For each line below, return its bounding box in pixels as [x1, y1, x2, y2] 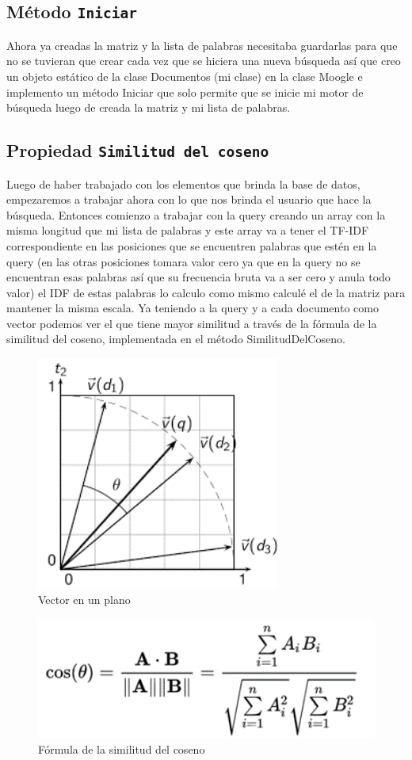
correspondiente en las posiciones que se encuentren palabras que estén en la [6, 237, 377, 254]
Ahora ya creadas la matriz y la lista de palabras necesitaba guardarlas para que [6, 36, 398, 53]
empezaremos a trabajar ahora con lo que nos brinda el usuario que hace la [6, 191, 372, 208]
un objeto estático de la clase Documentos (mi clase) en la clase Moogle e [6, 67, 363, 84]
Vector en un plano [38, 591, 131, 608]
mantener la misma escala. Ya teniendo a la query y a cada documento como [6, 300, 379, 316]
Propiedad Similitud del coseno [6, 138, 269, 162]
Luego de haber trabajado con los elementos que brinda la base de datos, [6, 175, 360, 192]
